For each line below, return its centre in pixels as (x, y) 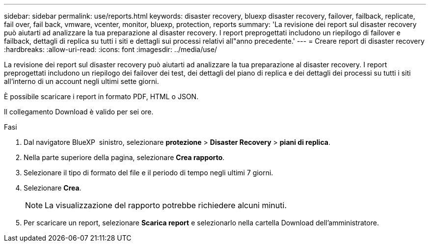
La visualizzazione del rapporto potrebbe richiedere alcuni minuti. (166, 205)
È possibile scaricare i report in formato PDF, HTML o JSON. (101, 96)
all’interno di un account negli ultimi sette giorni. (81, 81)
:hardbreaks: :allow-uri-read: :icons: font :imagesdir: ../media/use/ (111, 49)
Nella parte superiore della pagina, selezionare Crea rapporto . (124, 157)
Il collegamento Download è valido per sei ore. (79, 112)
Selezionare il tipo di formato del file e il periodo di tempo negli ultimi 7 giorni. (148, 173)
